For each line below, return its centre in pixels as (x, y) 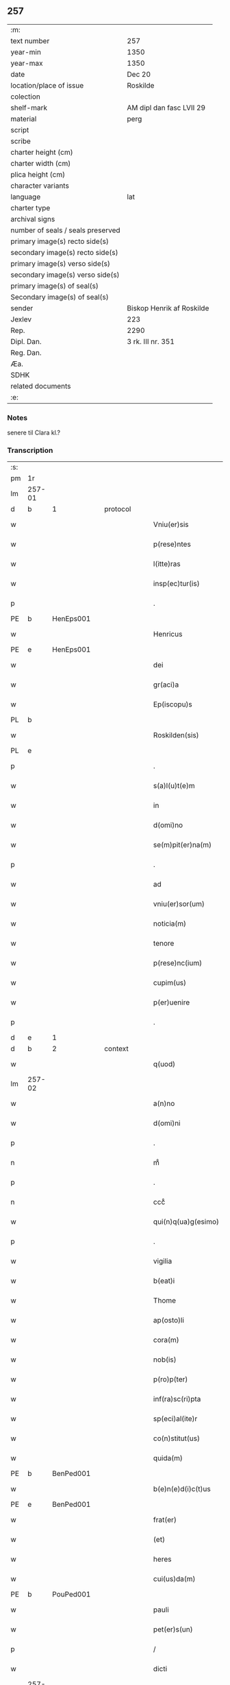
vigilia (163, 1262)
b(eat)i (164, 1281)
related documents (41, 386)
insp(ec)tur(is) (176, 584)
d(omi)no (168, 825)
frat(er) (165, 1520)
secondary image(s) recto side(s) (64, 252)
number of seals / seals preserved (66, 230)
